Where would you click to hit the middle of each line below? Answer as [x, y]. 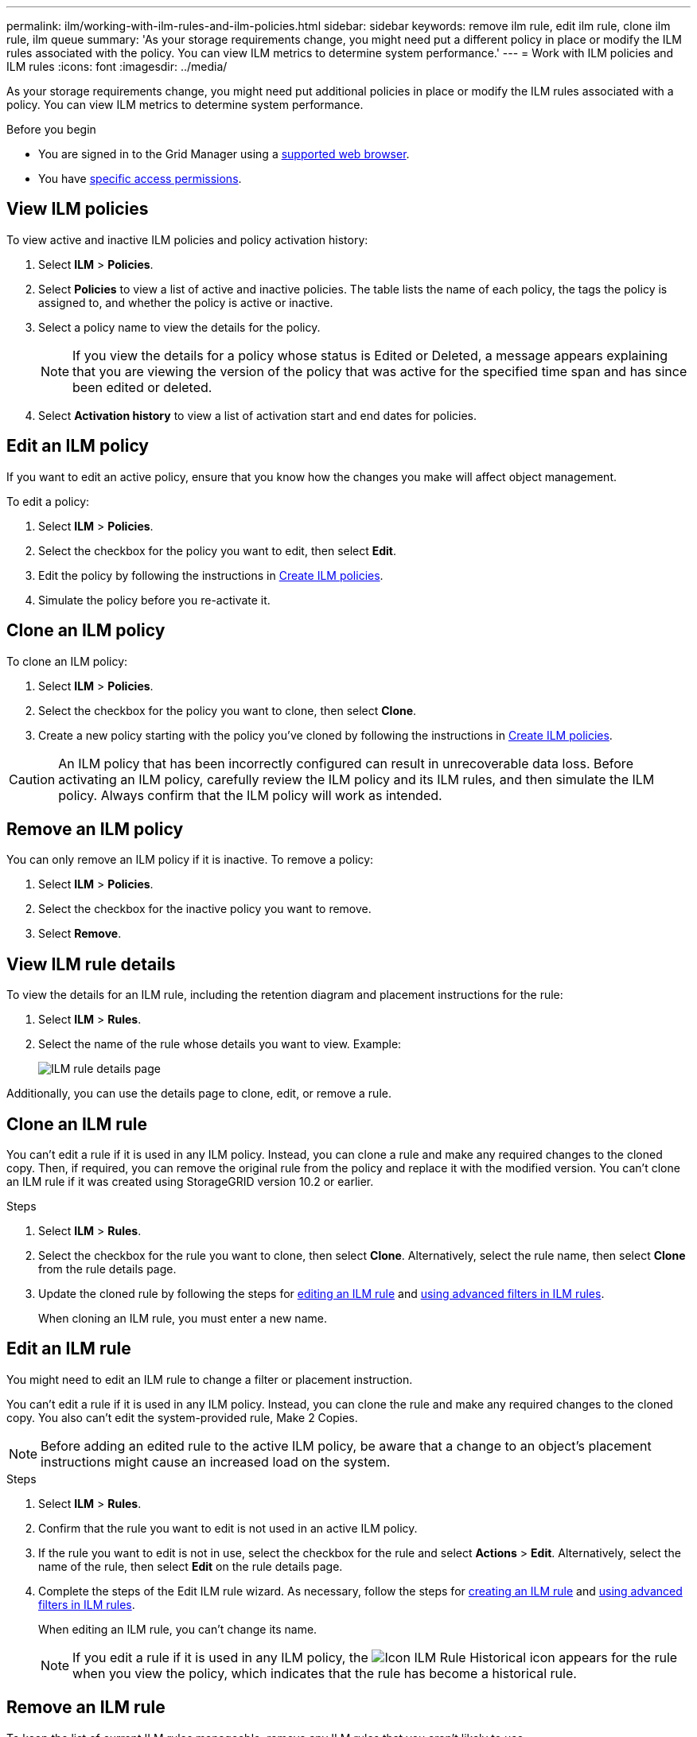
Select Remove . [80, 934]
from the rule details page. [107, 1269]
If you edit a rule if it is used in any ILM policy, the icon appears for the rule [375, 1657]
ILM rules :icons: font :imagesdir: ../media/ [117, 66]
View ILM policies [78, 209]
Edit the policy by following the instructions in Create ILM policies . [211, 575]
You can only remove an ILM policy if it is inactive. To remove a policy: [190, 860]
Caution [32, 779]
